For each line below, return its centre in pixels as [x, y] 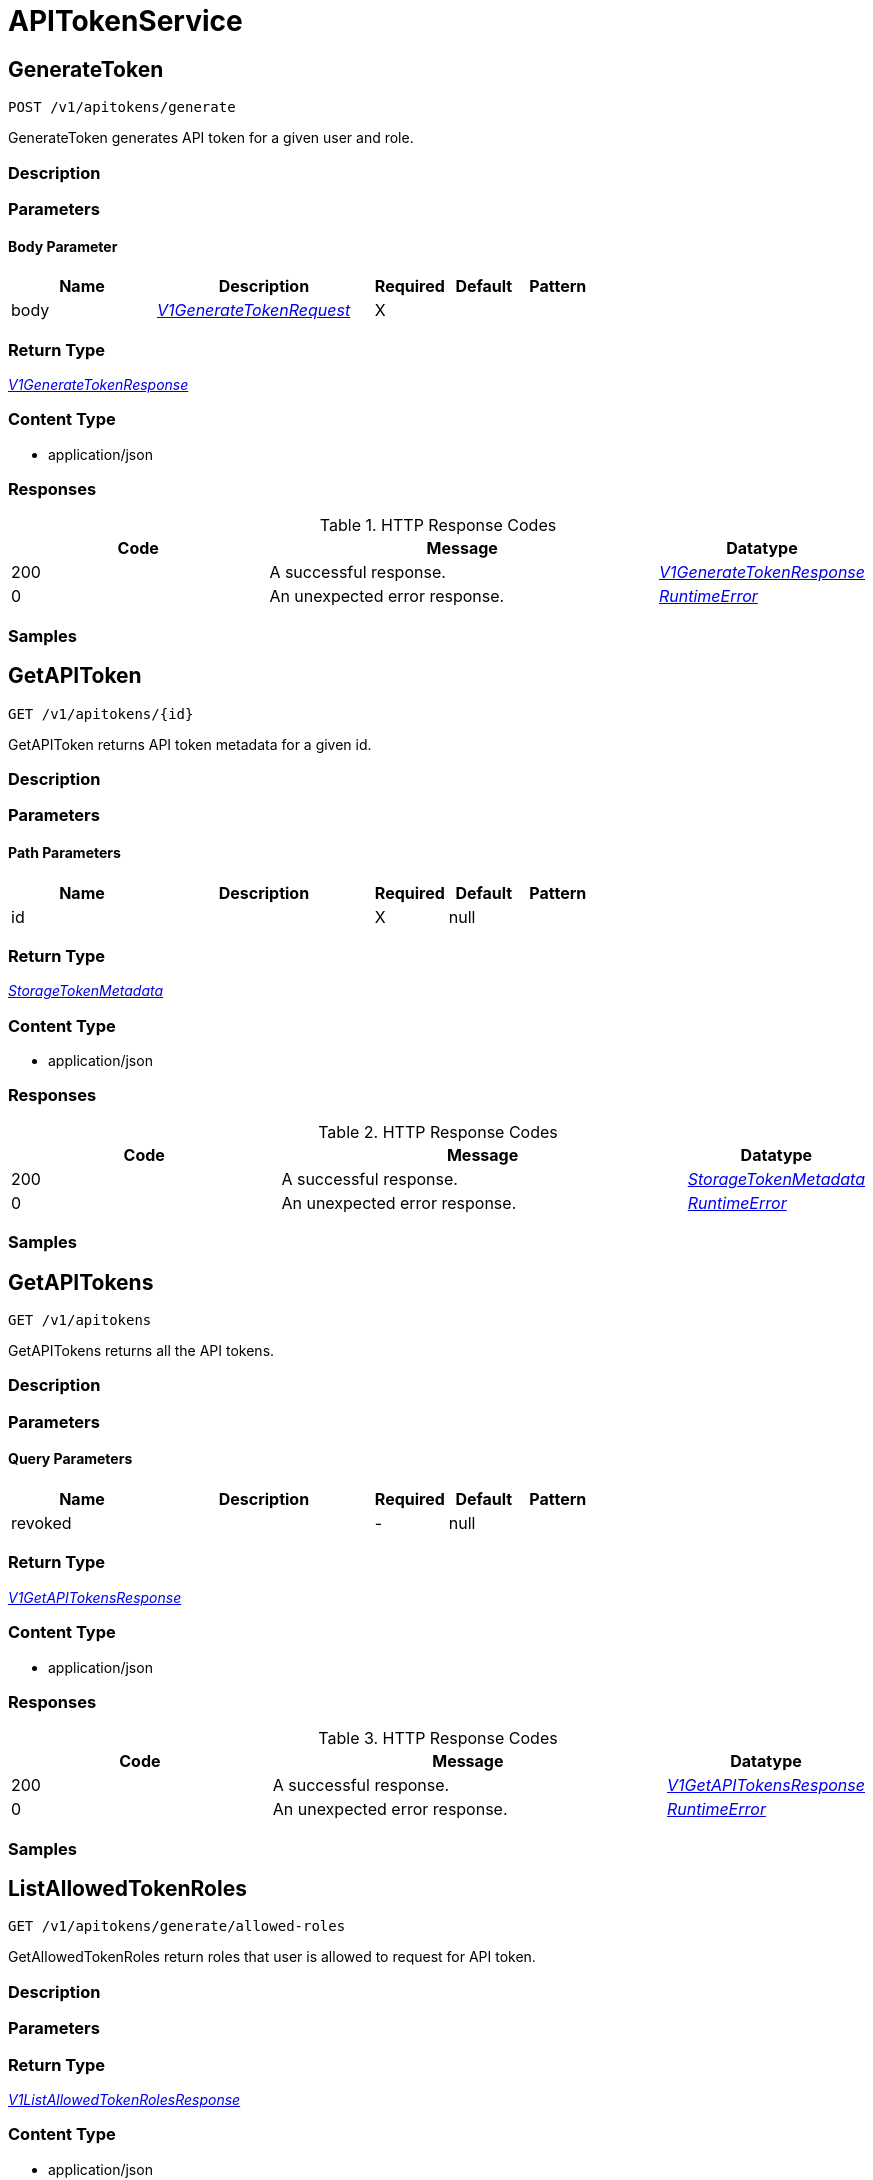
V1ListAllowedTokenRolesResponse [124, 2099]
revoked [41, 1523]
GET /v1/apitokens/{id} [101, 713]
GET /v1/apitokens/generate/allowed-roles [177, 1926]
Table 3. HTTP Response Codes [438, 1738]
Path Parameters [64, 852]
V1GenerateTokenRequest [253, 310]
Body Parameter [63, 246]
